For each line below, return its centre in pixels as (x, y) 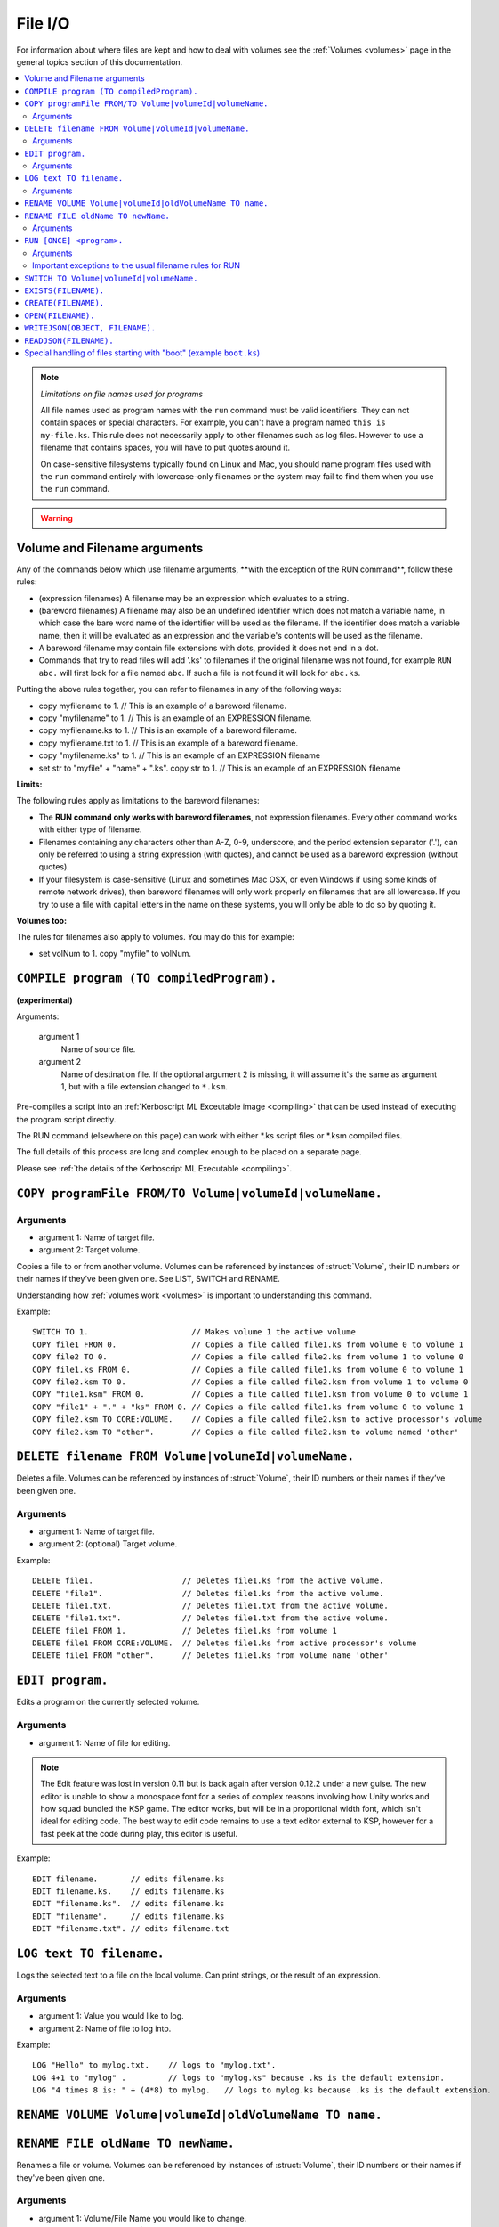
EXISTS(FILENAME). (64, 290)
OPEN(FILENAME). (60, 315)
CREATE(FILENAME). (64, 303)
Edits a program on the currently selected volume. (108, 1702)
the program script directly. (66, 1119)
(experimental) (44, 1000)
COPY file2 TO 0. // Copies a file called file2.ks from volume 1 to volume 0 (248, 1357)
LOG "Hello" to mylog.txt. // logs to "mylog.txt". (154, 2065)
